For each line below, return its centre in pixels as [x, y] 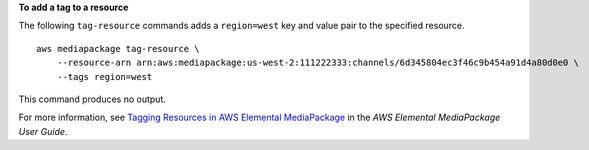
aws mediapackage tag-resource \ [118, 48]
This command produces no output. [92, 99]
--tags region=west [104, 76]
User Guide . [43, 131]
